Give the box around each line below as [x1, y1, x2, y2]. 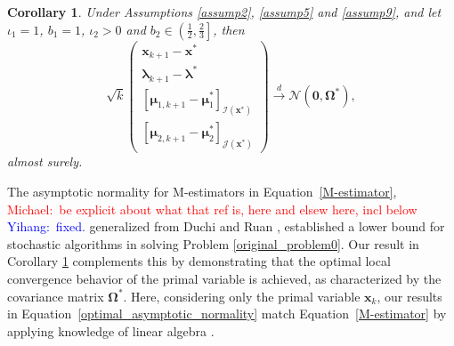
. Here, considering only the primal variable [123, 286, 361, 305]
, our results [377, 286, 442, 305]
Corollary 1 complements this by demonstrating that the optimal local [7, 252, 391, 270]
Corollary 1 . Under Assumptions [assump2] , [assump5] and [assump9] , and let [7, 3, 442, 20]
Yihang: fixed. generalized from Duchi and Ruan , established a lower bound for [7, 217, 445, 236]
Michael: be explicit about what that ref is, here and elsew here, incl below [7, 199, 418, 218]
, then [213, 20, 245, 38]
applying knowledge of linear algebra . [7, 321, 215, 340]
